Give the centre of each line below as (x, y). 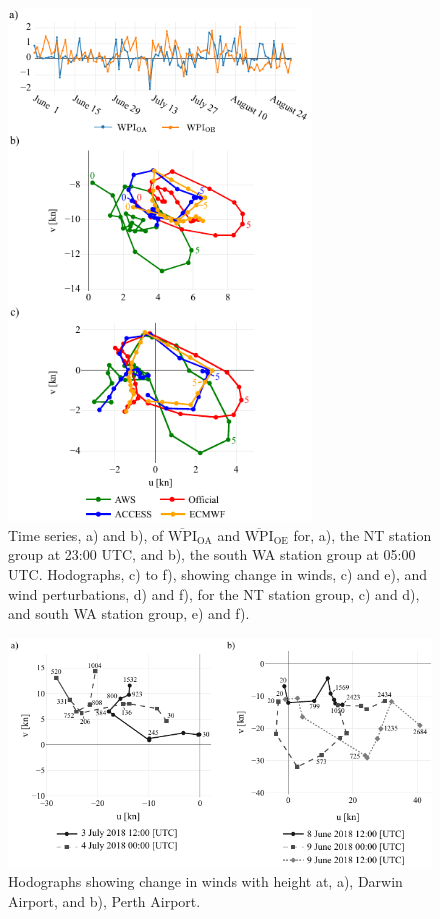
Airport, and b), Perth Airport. (104, 900)
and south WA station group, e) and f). (129, 613)
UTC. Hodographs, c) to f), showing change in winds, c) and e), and (218, 573)
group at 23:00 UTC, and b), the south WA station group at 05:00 (212, 554)
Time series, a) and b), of (86, 534)
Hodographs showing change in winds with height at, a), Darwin (205, 881)
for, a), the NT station (362, 534)
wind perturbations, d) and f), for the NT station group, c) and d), (214, 593)
